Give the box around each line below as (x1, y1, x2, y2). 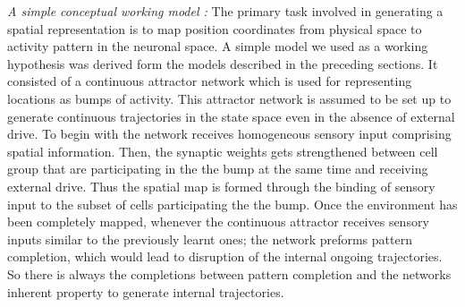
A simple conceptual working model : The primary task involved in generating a (7, 2, 444, 20)
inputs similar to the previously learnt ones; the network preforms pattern (7, 229, 412, 248)
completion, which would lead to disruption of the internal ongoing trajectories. (7, 247, 443, 266)
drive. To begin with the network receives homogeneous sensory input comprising (7, 124, 452, 143)
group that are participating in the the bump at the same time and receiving (7, 159, 428, 178)
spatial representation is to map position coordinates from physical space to (7, 19, 422, 38)
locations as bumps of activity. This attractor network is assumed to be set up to (7, 89, 452, 107)
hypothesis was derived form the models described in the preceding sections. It (7, 54, 438, 72)
